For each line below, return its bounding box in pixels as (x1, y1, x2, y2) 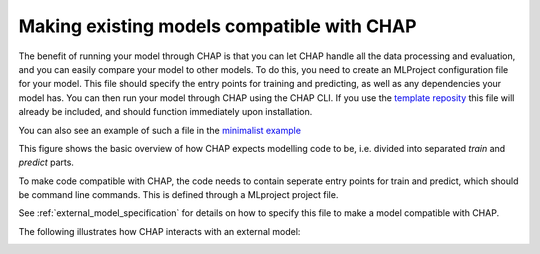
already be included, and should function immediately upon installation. (18, 106, 313, 118)
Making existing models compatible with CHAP (18, 15, 417, 37)
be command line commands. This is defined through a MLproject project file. (18, 189, 339, 201)
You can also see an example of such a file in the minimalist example (18, 124, 302, 136)
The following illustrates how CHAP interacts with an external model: (18, 225, 301, 237)
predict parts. (18, 156, 75, 169)
